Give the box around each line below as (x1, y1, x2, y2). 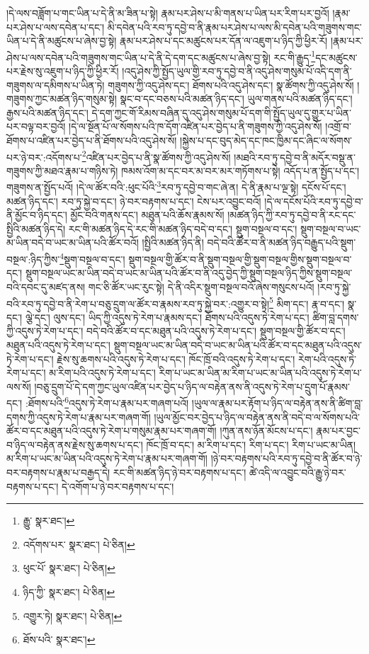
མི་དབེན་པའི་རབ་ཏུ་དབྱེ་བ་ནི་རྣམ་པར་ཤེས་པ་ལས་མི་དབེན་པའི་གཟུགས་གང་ (107, 19, 362, 34)
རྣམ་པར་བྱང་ (316, 423, 361, 438)
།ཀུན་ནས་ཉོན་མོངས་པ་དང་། (220, 423, 313, 438)
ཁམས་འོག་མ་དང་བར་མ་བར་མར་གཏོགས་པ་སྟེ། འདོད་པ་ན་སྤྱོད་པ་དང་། (121, 163, 360, 178)
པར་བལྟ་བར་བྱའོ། (6, 119, 66, 134)
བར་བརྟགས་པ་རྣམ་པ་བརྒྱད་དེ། (6, 464, 110, 479)
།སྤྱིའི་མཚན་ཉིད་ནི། (142, 235, 204, 250)
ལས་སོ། (6, 379, 31, 394)
